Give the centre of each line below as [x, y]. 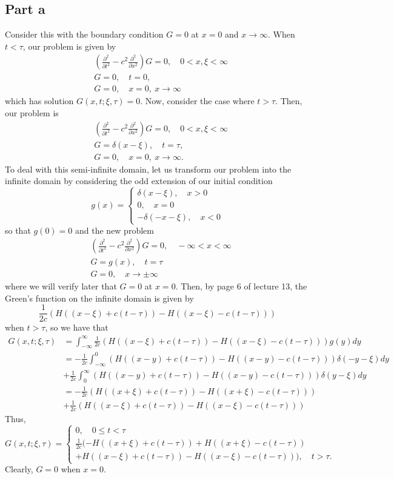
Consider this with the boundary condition [84, 34]
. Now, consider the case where [197, 101]
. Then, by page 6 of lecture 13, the [241, 286]
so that [18, 230]
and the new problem [115, 230]
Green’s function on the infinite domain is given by [99, 298]
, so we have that [77, 327]
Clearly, [19, 469]
